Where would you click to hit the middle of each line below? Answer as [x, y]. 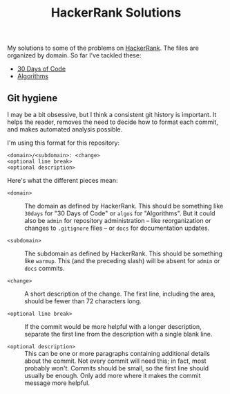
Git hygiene [32, 98]
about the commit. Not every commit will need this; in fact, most [115, 361]
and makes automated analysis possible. [65, 129]
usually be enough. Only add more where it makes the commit [113, 376]
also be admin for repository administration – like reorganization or [118, 221]
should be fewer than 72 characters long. [83, 301]
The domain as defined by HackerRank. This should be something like [124, 206]
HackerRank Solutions [116, 13]
